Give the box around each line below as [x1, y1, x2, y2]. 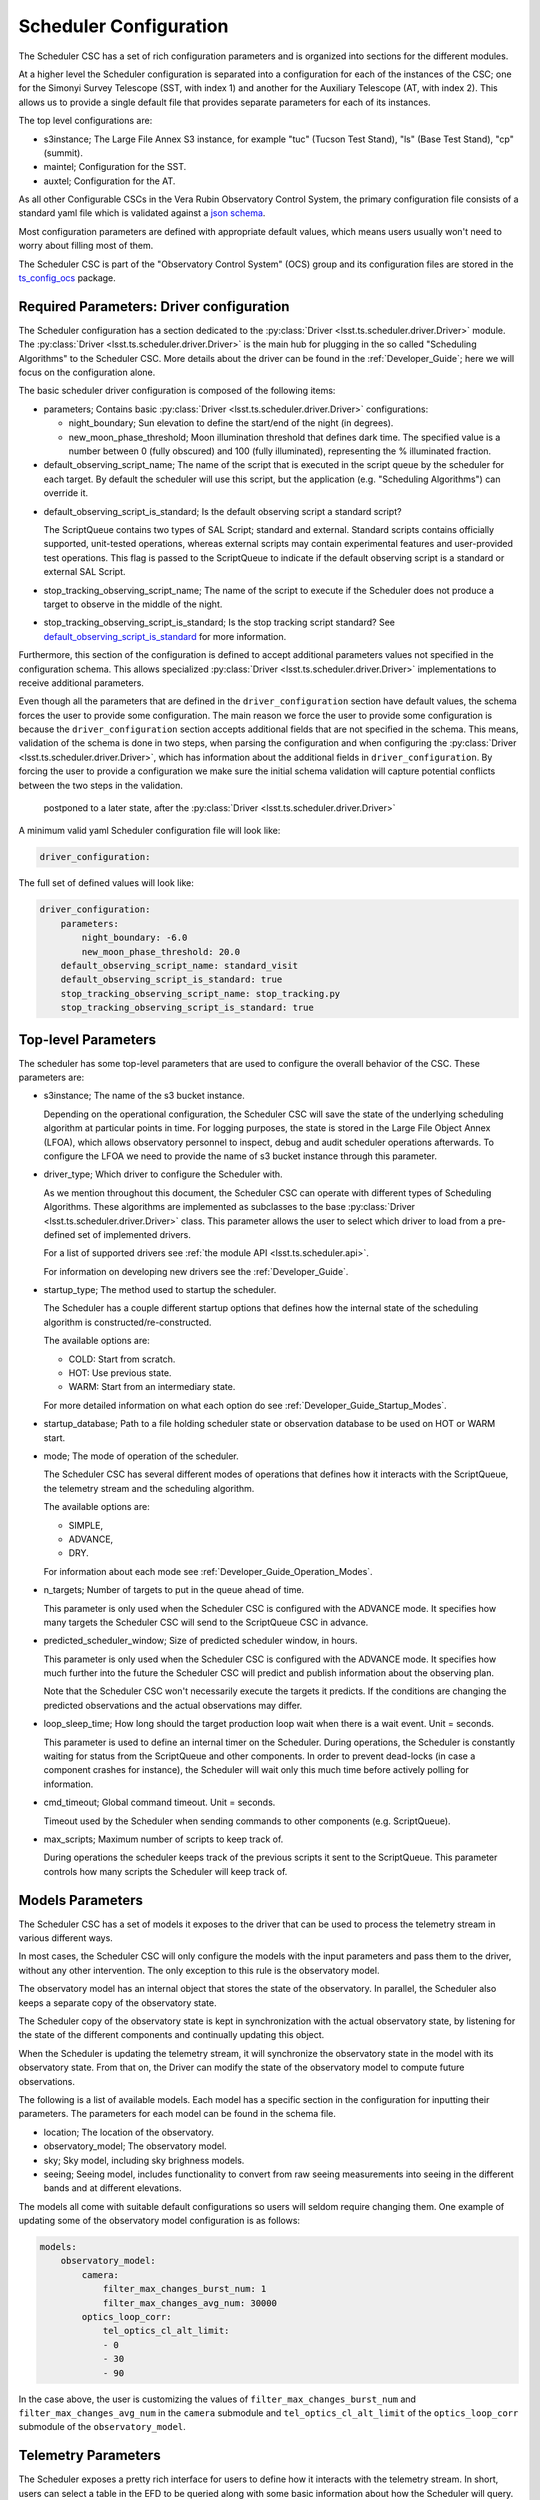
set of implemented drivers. [77, 1228, 192, 1240]
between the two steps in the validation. [18, 779, 184, 791]
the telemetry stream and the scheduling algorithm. [43, 1482, 255, 1494]
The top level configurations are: [18, 115, 153, 127]
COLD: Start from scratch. [68, 1353, 176, 1365]
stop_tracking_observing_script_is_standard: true [60, 1002, 314, 1014]
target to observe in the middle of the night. [43, 598, 223, 610]
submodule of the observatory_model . [18, 2421, 187, 2433]
